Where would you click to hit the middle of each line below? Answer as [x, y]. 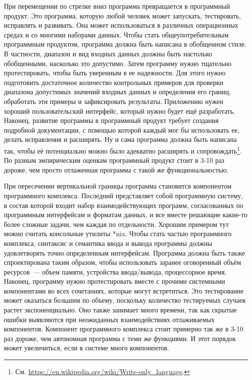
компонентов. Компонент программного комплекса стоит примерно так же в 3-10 [124, 329]
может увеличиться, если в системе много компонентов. [87, 348]
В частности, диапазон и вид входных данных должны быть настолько [108, 53]
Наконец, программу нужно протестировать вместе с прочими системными [115, 281]
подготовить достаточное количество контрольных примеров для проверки [114, 82]
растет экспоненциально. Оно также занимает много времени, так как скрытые [120, 310]
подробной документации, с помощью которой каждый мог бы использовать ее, [122, 130]
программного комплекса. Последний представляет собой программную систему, [124, 195]
